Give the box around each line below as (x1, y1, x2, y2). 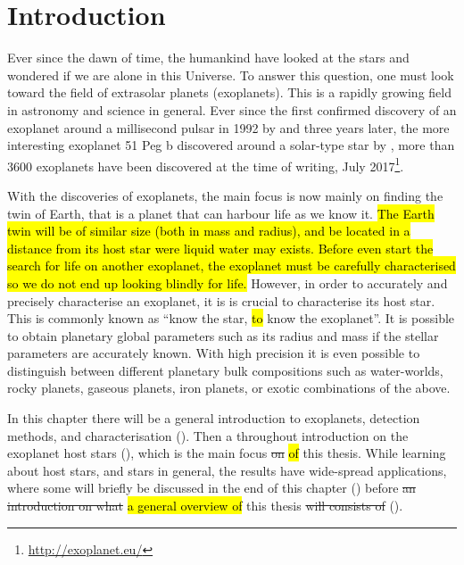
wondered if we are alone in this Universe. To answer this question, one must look (7, 65, 454, 84)
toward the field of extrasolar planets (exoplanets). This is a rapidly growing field (7, 83, 452, 102)
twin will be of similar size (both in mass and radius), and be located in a (7, 221, 410, 240)
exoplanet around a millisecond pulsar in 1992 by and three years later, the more (7, 118, 450, 137)
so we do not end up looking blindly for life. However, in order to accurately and (7, 273, 448, 292)
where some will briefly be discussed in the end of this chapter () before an (7, 478, 416, 497)
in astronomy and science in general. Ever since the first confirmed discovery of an (7, 100, 457, 119)
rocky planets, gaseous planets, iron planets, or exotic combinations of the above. (7, 378, 451, 397)
